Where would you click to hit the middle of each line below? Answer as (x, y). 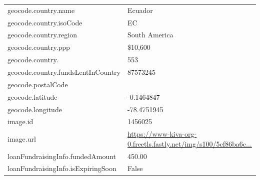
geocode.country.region (42, 35)
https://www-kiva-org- (162, 134)
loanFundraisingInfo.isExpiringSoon (62, 168)
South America (150, 35)
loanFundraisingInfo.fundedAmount (62, 156)
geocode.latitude (32, 96)
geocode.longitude (35, 109)
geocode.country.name (41, 10)
